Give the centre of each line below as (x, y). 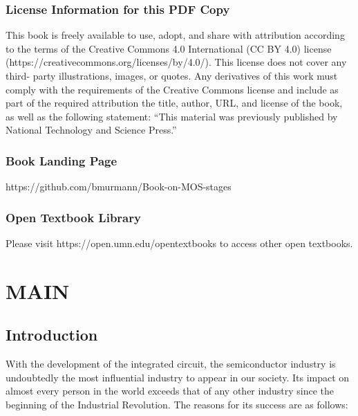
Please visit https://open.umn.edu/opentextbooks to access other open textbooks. (179, 243)
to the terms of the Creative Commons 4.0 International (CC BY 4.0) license (169, 48)
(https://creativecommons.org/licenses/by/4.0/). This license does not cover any (176, 62)
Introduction (52, 335)
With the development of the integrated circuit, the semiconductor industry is (171, 364)
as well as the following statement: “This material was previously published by (172, 116)
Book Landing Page (62, 160)
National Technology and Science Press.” (91, 130)
